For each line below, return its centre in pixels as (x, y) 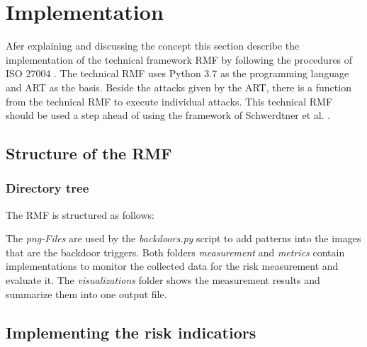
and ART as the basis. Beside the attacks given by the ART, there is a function (179, 87)
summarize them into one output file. (86, 294)
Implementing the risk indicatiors (131, 332)
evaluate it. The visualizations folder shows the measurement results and (163, 280)
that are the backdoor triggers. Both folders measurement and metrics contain (175, 252)
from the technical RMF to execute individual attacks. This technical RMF (169, 101)
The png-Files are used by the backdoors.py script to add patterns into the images (183, 238)
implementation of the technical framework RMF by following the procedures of (179, 59)
